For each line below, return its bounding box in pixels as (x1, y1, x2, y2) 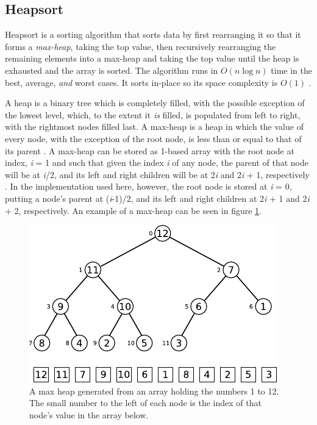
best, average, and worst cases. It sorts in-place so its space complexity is (5, 76, 278, 88)
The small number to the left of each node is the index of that (29, 396, 262, 409)
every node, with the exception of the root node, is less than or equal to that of (5, 132, 302, 145)
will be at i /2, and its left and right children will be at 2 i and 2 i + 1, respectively (5, 168, 310, 180)
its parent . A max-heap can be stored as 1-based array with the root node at (5, 144, 294, 157)
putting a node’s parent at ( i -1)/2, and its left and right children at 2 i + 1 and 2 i (5, 191, 310, 204)
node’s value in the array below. (29, 408, 149, 421)
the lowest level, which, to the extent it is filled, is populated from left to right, (5, 108, 301, 121)
